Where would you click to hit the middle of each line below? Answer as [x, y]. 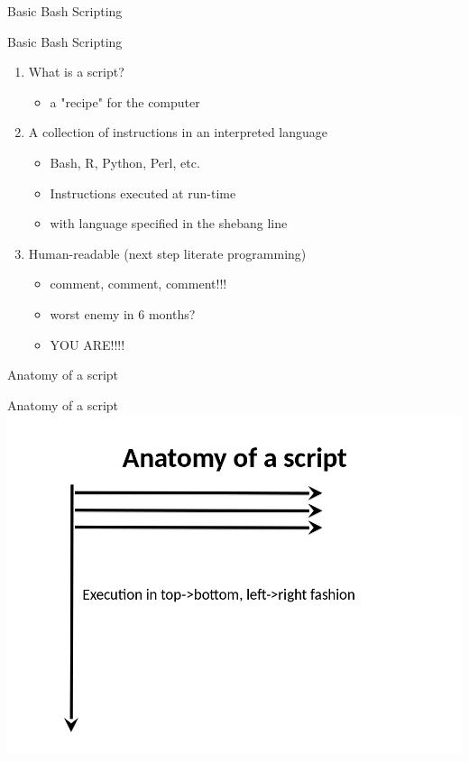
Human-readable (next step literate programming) [167, 253]
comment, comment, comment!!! [138, 284]
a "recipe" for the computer [125, 101]
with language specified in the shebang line [169, 223]
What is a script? [76, 72]
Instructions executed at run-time [143, 193]
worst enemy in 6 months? [123, 313]
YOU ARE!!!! [87, 344]
